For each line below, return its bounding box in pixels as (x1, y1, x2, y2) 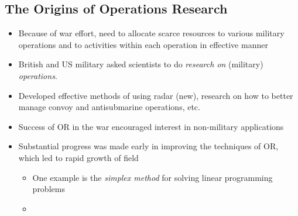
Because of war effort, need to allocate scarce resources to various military (18, 27, 285, 39)
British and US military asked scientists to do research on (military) (18, 58, 263, 70)
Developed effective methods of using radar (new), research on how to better (18, 89, 293, 101)
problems (32, 183, 65, 195)
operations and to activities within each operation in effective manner (18, 38, 268, 50)
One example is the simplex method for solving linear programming (32, 171, 273, 183)
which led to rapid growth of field (18, 151, 139, 163)
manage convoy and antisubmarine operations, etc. (18, 101, 200, 113)
